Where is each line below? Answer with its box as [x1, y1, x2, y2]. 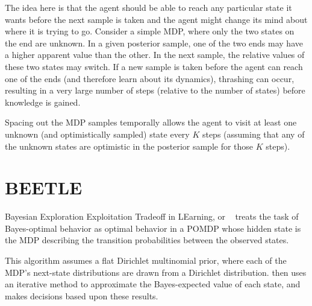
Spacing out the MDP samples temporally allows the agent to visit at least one [5, 116, 297, 129]
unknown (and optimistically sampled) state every [5, 127, 190, 140]
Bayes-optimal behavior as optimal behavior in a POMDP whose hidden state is [5, 222, 301, 234]
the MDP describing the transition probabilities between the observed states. [5, 234, 289, 246]
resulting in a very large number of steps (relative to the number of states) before [5, 84, 305, 97]
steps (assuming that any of [202, 127, 305, 140]
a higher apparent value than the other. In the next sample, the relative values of [5, 48, 305, 61]
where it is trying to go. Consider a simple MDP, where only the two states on [5, 25, 295, 37]
